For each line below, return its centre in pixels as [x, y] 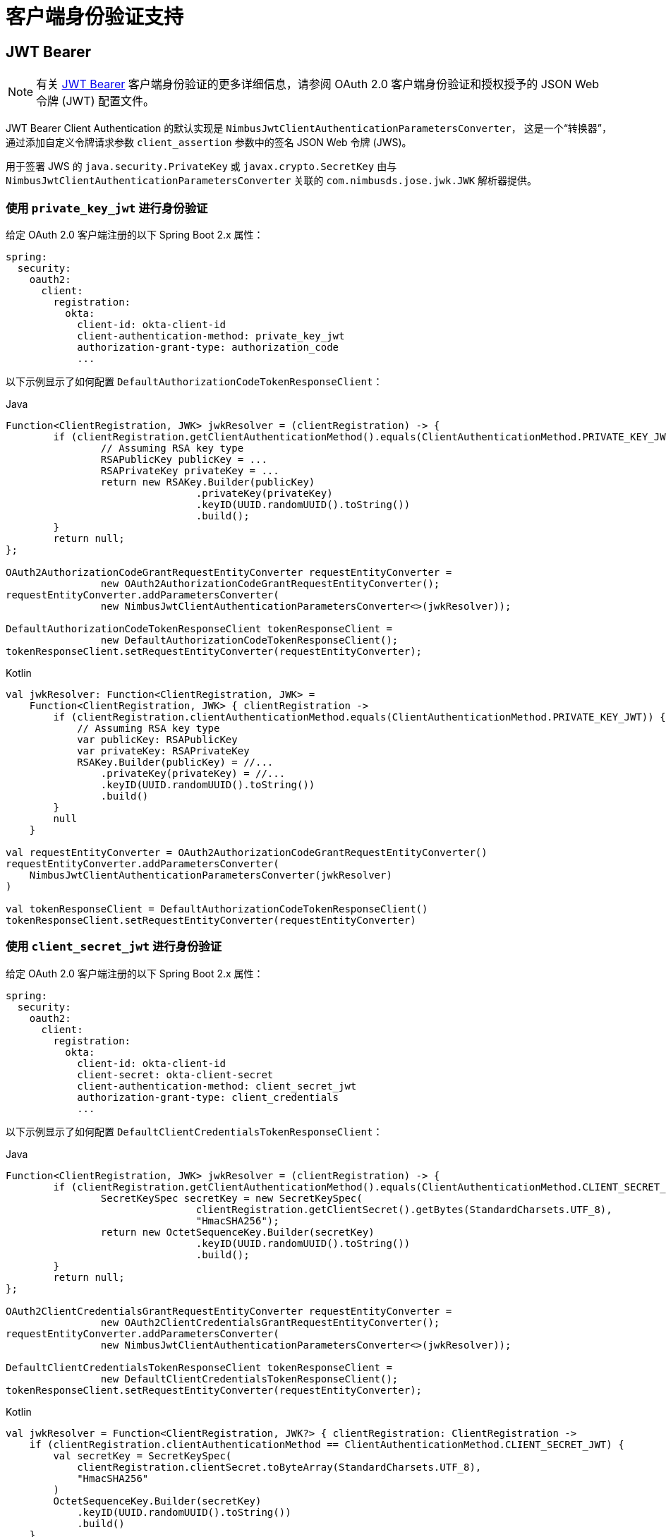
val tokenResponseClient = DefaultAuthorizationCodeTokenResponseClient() [217, 909]
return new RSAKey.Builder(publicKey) [208, 482]
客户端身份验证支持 [95, 17]
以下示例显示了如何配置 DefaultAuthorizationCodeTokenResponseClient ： [194, 381]
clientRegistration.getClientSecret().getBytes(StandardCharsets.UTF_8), [404, 1209]
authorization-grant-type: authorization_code [208, 347]
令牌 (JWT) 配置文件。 [95, 101]
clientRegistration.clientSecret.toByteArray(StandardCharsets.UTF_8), [279, 1467]
